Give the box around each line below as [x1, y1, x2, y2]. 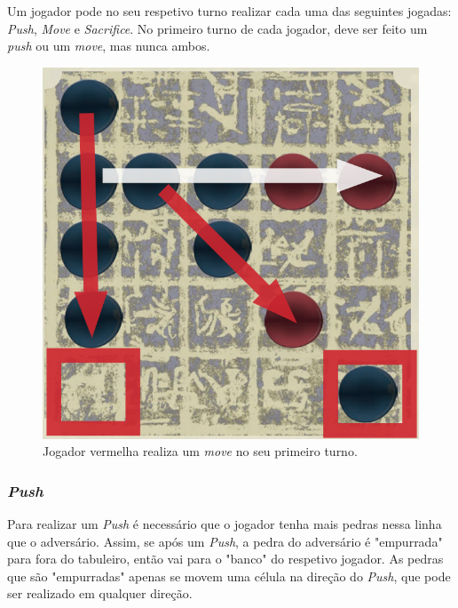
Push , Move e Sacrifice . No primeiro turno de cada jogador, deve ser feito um [7, 19, 428, 37]
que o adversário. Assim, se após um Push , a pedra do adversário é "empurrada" [7, 532, 443, 550]
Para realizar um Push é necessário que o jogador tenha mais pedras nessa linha [7, 514, 442, 532]
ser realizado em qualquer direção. [7, 584, 193, 603]
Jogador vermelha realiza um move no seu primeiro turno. [43, 442, 358, 460]
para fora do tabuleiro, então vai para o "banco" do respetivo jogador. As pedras [7, 549, 444, 568]
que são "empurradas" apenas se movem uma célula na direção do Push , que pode [7, 566, 451, 585]
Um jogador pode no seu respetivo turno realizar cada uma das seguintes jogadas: [7, 2, 452, 20]
